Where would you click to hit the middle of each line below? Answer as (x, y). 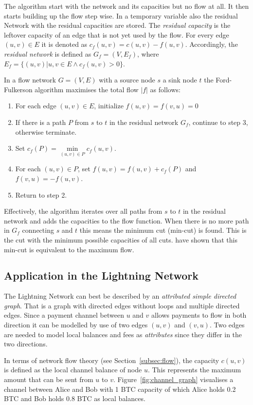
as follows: (165, 89)
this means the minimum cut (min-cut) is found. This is (163, 230)
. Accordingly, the (211, 44)
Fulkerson (18, 89)
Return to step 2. (41, 194)
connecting (38, 230)
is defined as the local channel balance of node (73, 370)
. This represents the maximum (194, 370)
